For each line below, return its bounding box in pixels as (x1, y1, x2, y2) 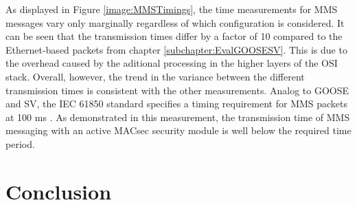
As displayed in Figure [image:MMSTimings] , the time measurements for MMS (5, 2, 338, 16)
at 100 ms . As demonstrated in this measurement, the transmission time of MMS (5, 109, 350, 124)
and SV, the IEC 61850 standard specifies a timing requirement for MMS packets (5, 96, 348, 111)
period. (5, 136, 35, 151)
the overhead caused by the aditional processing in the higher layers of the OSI (5, 56, 338, 70)
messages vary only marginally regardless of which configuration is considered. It (5, 15, 345, 30)
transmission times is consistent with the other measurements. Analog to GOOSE (5, 83, 349, 97)
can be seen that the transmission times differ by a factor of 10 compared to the (5, 29, 343, 43)
